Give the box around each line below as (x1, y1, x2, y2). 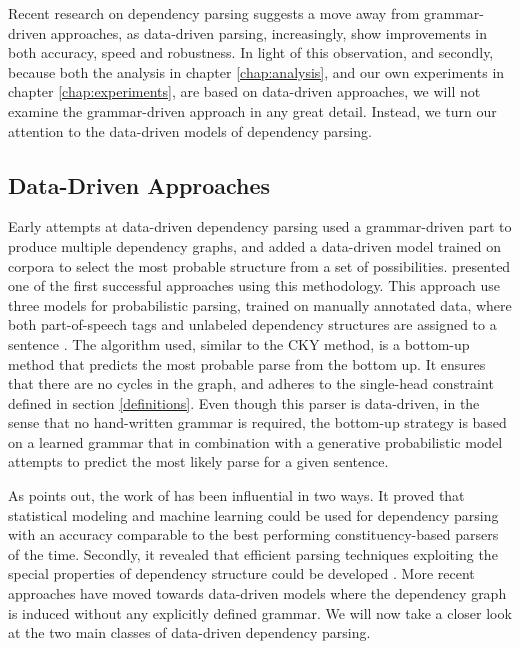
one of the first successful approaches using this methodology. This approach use (8, 275, 500, 296)
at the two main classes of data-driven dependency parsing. (8, 622, 371, 643)
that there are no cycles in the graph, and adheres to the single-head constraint (8, 373, 494, 394)
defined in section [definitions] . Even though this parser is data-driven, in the (8, 392, 480, 413)
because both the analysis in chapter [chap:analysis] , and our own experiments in (8, 61, 505, 82)
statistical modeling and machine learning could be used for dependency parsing (8, 504, 499, 525)
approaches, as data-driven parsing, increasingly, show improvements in (50, 22, 488, 43)
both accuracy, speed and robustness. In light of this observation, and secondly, (8, 42, 494, 63)
